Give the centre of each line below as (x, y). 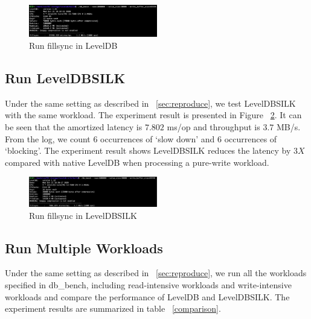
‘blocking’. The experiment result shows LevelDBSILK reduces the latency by (148, 150)
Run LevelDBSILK (65, 77)
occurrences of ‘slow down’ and (158, 138)
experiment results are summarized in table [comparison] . (113, 308)
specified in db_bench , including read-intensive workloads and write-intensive (148, 285)
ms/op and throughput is (213, 126)
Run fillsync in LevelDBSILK (83, 215)
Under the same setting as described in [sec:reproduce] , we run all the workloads (156, 273)
